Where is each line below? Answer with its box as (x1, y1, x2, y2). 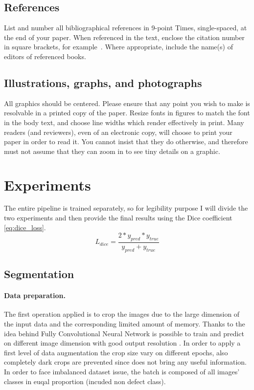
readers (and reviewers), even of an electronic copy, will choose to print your (4, 127, 232, 137)
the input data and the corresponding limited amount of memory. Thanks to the (4, 319, 245, 329)
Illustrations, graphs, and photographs (4, 75, 202, 90)
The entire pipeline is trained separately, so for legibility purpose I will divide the (4, 203, 248, 213)
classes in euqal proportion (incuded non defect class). (4, 376, 166, 386)
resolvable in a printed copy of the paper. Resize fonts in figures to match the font (4, 108, 250, 118)
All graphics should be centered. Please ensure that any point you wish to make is (4, 98, 250, 108)
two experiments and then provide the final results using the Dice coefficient (4, 213, 232, 223)
